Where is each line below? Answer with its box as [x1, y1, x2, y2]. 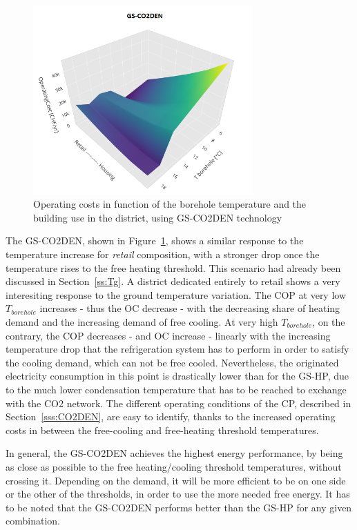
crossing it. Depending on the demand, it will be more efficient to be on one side [6, 473, 346, 487]
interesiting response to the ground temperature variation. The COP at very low [6, 287, 347, 302]
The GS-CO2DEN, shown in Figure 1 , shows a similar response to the [6, 233, 304, 248]
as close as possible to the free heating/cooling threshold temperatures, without [6, 459, 342, 473]
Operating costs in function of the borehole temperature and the [33, 197, 307, 211]
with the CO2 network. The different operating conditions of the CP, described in [6, 395, 351, 410]
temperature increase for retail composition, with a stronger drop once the [6, 247, 320, 262]
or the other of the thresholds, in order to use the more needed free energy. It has [6, 487, 350, 501]
